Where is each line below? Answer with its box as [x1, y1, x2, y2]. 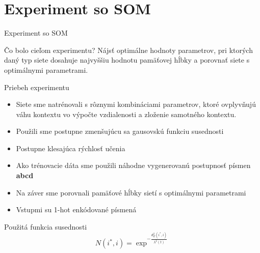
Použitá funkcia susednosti [4, 221, 87, 232]
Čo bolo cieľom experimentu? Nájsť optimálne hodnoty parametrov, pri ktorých [4, 44, 253, 55]
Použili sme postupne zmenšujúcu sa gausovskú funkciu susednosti [16, 126, 224, 136]
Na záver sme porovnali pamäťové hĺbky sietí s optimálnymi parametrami [16, 187, 246, 198]
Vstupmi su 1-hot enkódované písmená [16, 204, 137, 215]
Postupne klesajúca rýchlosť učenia [16, 143, 125, 153]
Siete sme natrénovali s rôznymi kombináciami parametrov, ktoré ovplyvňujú [16, 99, 256, 109]
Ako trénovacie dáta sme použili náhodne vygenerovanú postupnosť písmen [16, 160, 251, 171]
